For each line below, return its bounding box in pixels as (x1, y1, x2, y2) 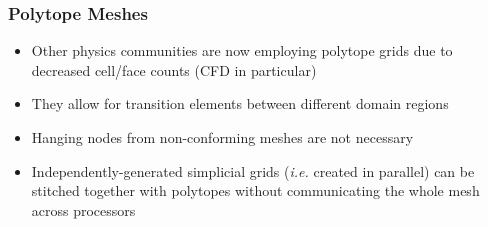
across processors (31, 199, 136, 220)
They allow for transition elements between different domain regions (31, 93, 449, 114)
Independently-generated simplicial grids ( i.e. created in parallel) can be (31, 160, 475, 181)
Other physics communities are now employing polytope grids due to (31, 40, 453, 61)
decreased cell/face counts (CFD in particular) (31, 59, 317, 80)
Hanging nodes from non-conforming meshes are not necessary (31, 127, 414, 147)
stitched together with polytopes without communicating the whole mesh (31, 180, 480, 201)
